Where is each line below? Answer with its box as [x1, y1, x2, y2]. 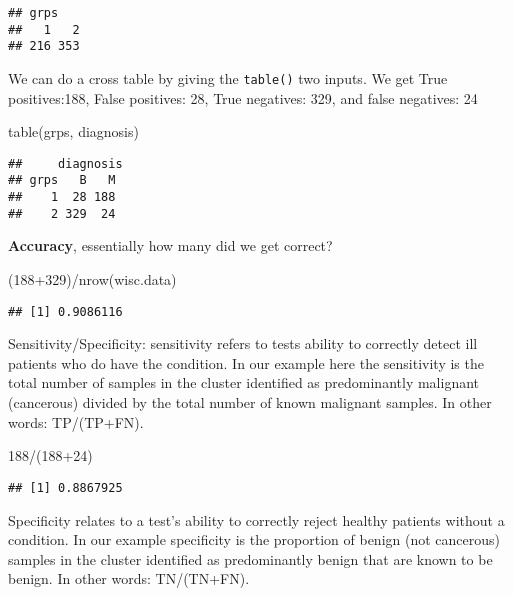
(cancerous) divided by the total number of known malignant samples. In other [8, 392, 492, 413]
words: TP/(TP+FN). [8, 411, 144, 432]
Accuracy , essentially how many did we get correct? [8, 235, 333, 256]
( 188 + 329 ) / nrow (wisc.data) [8, 269, 177, 290]
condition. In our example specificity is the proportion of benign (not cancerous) [8, 529, 500, 550]
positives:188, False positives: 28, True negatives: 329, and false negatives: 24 [8, 87, 478, 108]
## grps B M [8, 173, 116, 188]
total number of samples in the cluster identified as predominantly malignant [8, 372, 480, 393]
